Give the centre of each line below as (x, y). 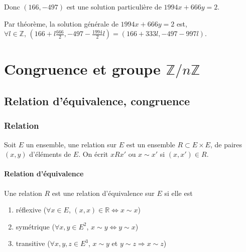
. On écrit (93, 154)
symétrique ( (35, 226)
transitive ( (33, 243)
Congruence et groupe (82, 69)
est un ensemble (151, 144)
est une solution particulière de (114, 7)
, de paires (226, 144)
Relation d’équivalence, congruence (97, 100)
